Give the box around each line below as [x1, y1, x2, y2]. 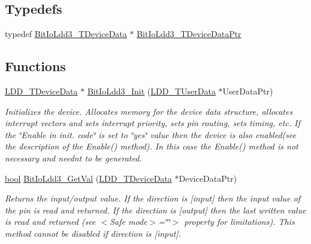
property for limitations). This [184, 215, 295, 228]
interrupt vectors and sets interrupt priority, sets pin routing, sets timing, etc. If [5, 117, 300, 129]
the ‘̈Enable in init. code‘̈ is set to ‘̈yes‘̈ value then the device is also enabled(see [5, 128, 297, 141]
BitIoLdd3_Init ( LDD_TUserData [87, 85, 216, 97]
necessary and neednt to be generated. [5, 151, 142, 164]
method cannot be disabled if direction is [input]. [5, 227, 181, 239]
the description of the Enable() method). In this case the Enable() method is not [5, 140, 298, 152]
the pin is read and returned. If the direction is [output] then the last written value [5, 203, 306, 216]
